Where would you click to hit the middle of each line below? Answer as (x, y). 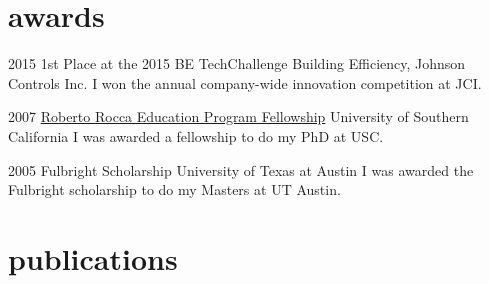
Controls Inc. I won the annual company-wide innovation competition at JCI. (245, 82)
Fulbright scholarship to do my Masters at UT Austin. (174, 189)
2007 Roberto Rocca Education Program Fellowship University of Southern (238, 116)
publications (93, 257)
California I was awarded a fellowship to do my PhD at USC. (196, 135)
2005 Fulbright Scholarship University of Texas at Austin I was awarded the (241, 169)
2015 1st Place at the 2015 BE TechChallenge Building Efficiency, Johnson (237, 63)
